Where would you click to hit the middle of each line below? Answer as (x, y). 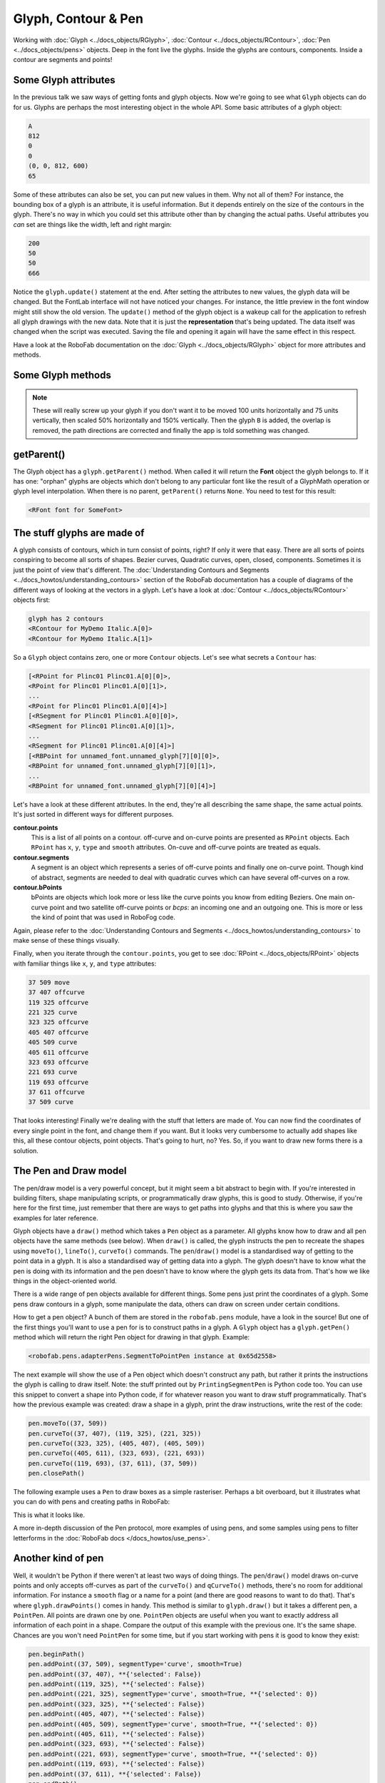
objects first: (32, 600)
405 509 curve (53, 1042)
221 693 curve (53, 1072)
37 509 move (49, 982)
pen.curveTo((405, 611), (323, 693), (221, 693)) (117, 1454)
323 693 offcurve (58, 1062)
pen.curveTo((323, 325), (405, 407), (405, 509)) (117, 1443)
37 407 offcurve (57, 992)
